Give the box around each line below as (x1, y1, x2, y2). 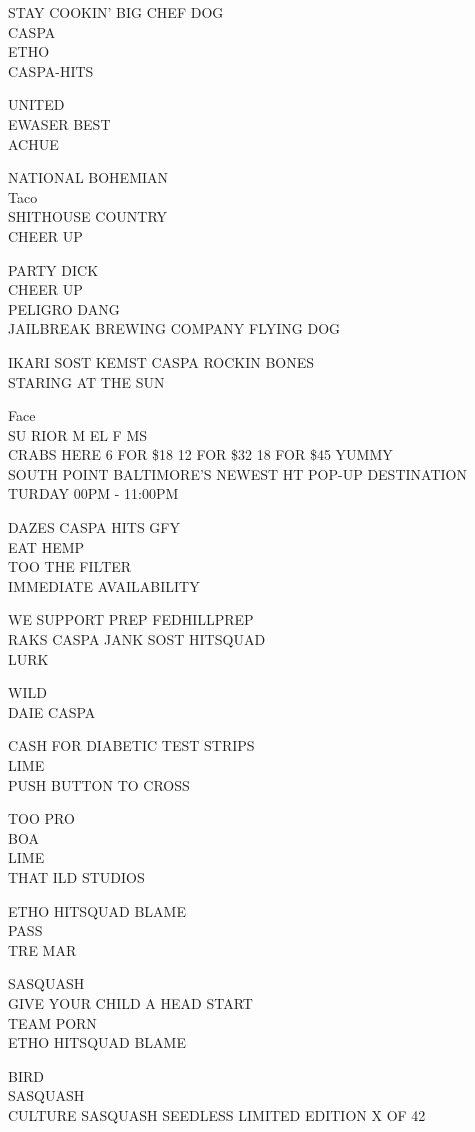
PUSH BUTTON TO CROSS (8, 774, 190, 795)
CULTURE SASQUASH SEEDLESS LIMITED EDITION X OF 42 (8, 1104, 426, 1125)
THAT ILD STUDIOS (8, 866, 145, 887)
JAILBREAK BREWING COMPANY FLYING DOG (8, 318, 341, 339)
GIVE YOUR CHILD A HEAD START (8, 992, 253, 1013)
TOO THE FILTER (8, 556, 132, 577)
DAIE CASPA (8, 701, 96, 722)
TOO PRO (8, 808, 75, 829)
